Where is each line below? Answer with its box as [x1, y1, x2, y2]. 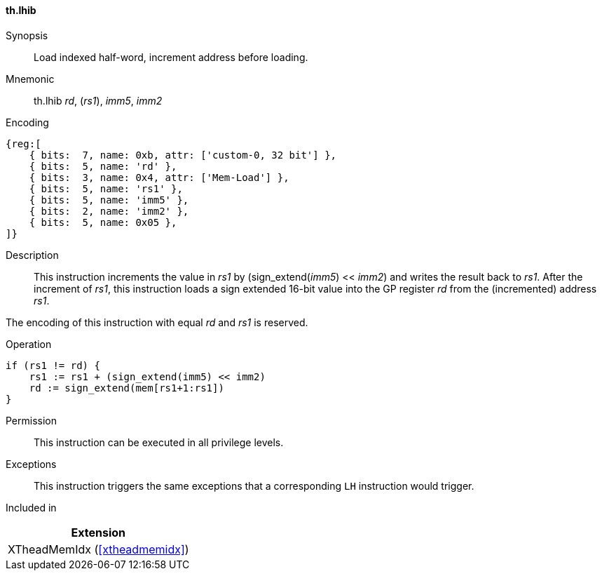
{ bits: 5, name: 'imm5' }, [29, 194, 189, 206]
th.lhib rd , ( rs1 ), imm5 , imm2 [34, 94, 163, 107]
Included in [6, 501, 57, 514]
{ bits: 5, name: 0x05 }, [29, 216, 177, 228]
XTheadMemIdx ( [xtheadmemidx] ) [8, 542, 189, 556]
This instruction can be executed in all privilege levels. [34, 436, 284, 448]
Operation [6, 337, 52, 350]
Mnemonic [6, 72, 55, 85]
